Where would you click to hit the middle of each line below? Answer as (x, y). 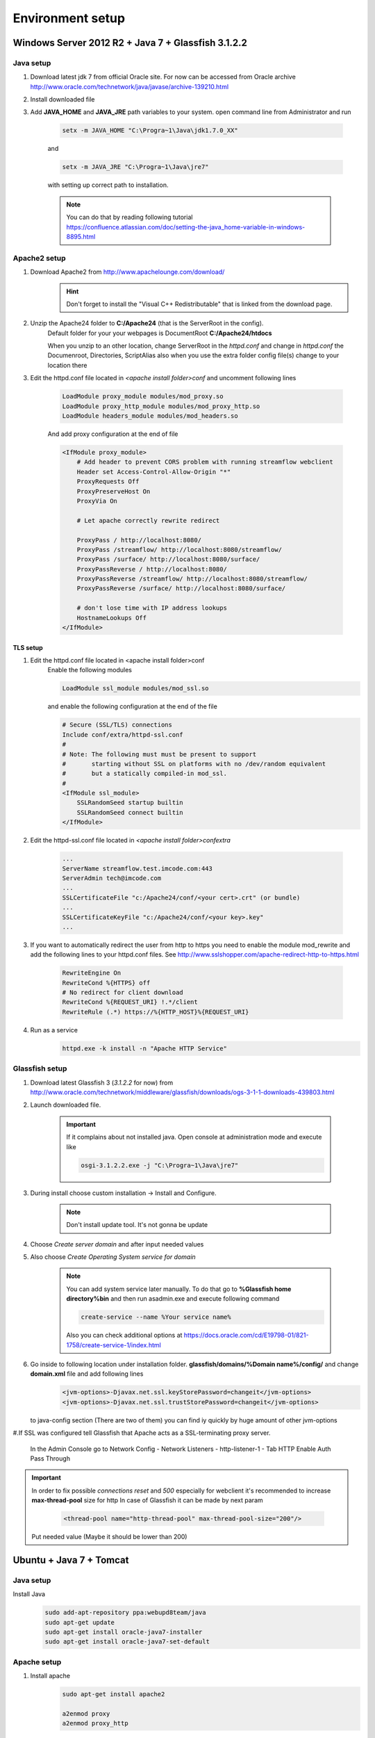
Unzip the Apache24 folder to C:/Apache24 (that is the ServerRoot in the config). (147, 323)
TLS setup (28, 647)
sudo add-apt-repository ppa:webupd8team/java (125, 1613)
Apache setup (37, 1662)
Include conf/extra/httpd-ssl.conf (123, 734)
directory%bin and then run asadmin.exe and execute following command (173, 1299)
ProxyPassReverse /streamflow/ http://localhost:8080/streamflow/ (192, 579)
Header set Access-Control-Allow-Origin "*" (154, 472)
